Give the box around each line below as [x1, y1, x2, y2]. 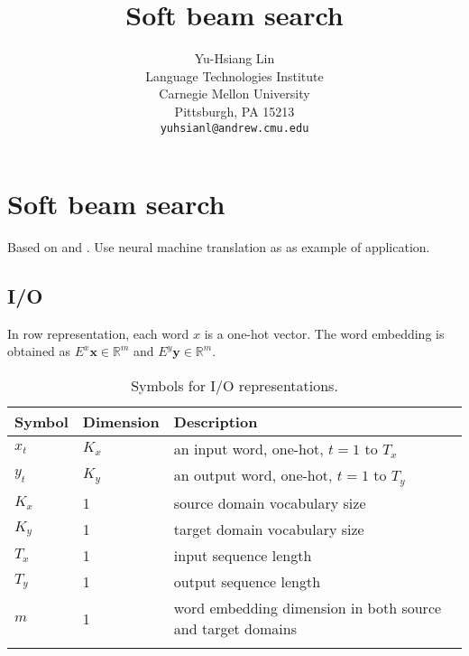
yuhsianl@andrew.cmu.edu [160, 121, 309, 135]
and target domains [173, 618, 297, 640]
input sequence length [173, 545, 312, 567]
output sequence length [173, 571, 321, 593]
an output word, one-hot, [173, 464, 333, 486]
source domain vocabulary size [173, 492, 366, 514]
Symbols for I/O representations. [131, 375, 338, 397]
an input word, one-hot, [173, 438, 324, 460]
